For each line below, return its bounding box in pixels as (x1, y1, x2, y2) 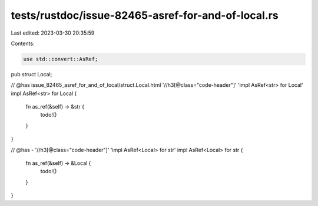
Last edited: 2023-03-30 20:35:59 (11, 29, 95, 36)
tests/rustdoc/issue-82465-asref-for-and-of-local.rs (11, 9, 279, 22)
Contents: (11, 40, 35, 47)
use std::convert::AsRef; (23, 56, 98, 62)
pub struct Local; (11, 70, 52, 77)
